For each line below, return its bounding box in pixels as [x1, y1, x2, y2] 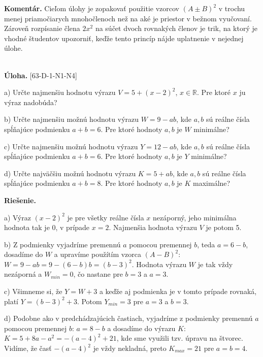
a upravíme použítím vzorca [54, 249, 142, 259]
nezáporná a [4, 269, 42, 279]
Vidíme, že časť [4, 343, 52, 353]
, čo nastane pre [73, 269, 123, 279]
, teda [197, 239, 215, 249]
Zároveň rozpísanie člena [4, 23, 80, 34]
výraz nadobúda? [4, 96, 57, 107]
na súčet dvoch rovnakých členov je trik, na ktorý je [95, 23, 257, 34]
